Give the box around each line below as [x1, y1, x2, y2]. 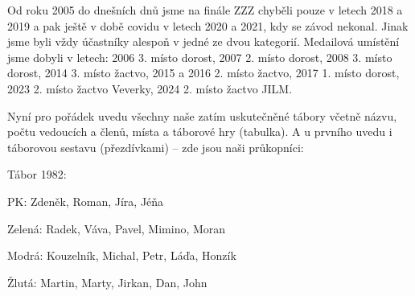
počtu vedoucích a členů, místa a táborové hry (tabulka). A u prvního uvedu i [7, 123, 392, 140]
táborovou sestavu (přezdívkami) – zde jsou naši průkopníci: [7, 138, 304, 155]
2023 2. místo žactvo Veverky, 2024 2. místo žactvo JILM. [7, 80, 293, 97]
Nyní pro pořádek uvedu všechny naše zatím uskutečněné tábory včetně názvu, [7, 107, 397, 124]
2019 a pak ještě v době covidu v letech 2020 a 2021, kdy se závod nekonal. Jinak [7, 17, 409, 34]
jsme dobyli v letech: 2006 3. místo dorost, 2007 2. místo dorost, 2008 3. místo [7, 48, 392, 65]
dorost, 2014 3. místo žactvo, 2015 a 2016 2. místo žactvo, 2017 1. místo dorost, [7, 64, 400, 81]
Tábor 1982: [7, 166, 67, 183]
